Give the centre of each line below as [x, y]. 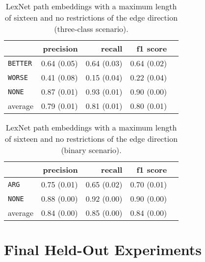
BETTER [20, 63]
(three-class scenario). [91, 29]
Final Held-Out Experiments [103, 249]
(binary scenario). [91, 150]
